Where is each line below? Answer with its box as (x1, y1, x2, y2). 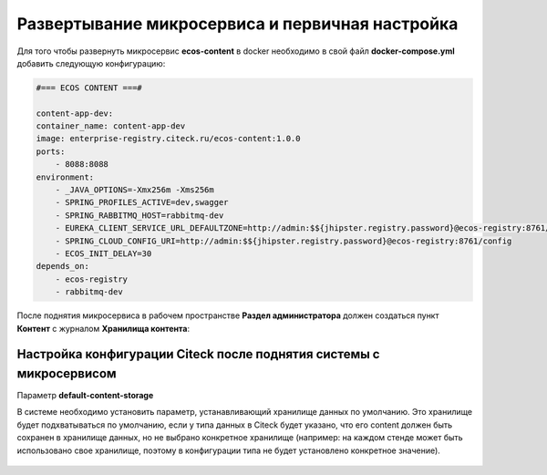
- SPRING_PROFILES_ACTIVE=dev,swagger (55, 197, 229, 208)
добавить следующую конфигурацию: (16, 57, 166, 68)
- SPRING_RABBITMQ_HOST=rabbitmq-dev (55, 210, 224, 221)
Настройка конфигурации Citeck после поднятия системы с (16, 346, 380, 362)
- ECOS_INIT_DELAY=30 (55, 249, 152, 259)
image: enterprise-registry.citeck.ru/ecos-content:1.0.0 (36, 133, 301, 144)
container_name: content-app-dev (36, 121, 186, 131)
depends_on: (36, 261, 90, 272)
